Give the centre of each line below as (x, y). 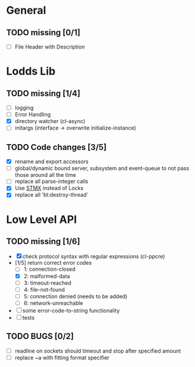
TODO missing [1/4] (43, 93)
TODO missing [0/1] (43, 33)
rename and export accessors (52, 161)
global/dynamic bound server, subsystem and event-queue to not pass (102, 169)
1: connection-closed (49, 269)
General (26, 10)
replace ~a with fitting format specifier (62, 357)
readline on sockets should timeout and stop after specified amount (98, 351)
